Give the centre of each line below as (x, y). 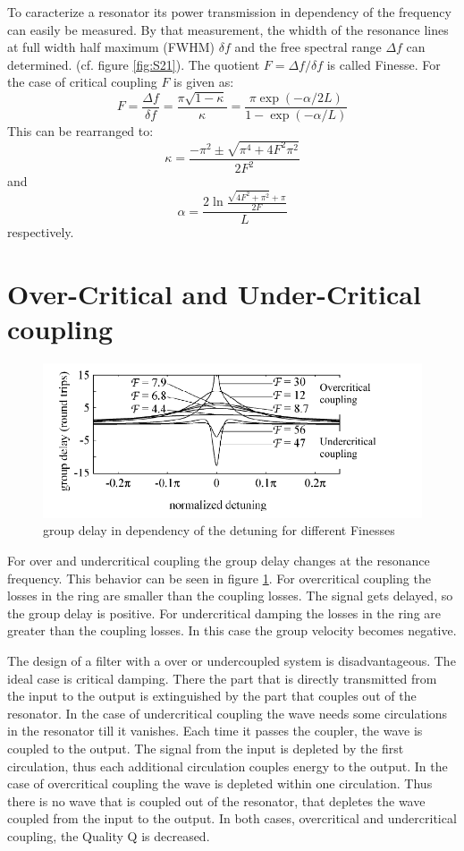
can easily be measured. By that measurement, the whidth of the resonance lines (228, 29)
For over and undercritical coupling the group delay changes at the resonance (219, 561)
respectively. (41, 232)
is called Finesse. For (384, 64)
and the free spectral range (308, 47)
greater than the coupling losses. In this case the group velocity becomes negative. (232, 630)
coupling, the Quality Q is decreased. (109, 835)
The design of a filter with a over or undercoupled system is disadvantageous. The (232, 661)
